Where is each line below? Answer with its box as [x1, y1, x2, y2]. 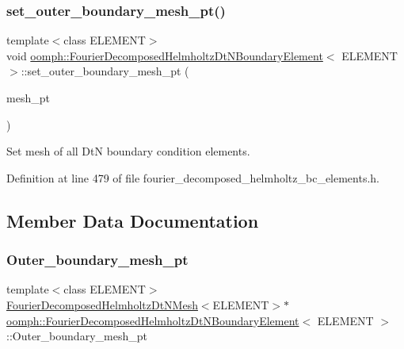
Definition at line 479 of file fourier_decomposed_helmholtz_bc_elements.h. [6, 169, 380, 186]
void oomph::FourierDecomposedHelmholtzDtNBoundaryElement [6, 47, 323, 63]
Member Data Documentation [6, 208, 259, 232]
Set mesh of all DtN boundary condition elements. [6, 143, 250, 159]
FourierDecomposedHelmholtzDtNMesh [6, 296, 198, 313]
